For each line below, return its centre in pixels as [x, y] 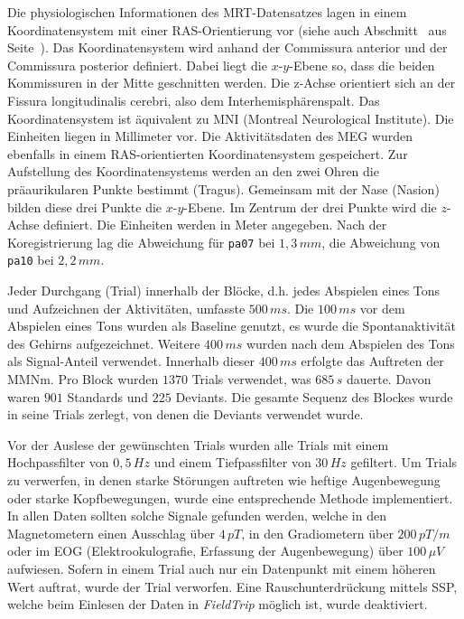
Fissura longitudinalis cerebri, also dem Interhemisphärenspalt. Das [194, 100]
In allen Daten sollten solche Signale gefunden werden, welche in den [197, 516]
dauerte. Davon [389, 379]
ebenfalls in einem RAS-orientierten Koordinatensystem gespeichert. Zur [208, 153]
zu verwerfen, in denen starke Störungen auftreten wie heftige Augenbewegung [224, 479]
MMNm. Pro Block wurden [83, 379]
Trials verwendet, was [251, 379]
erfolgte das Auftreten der [372, 361]
